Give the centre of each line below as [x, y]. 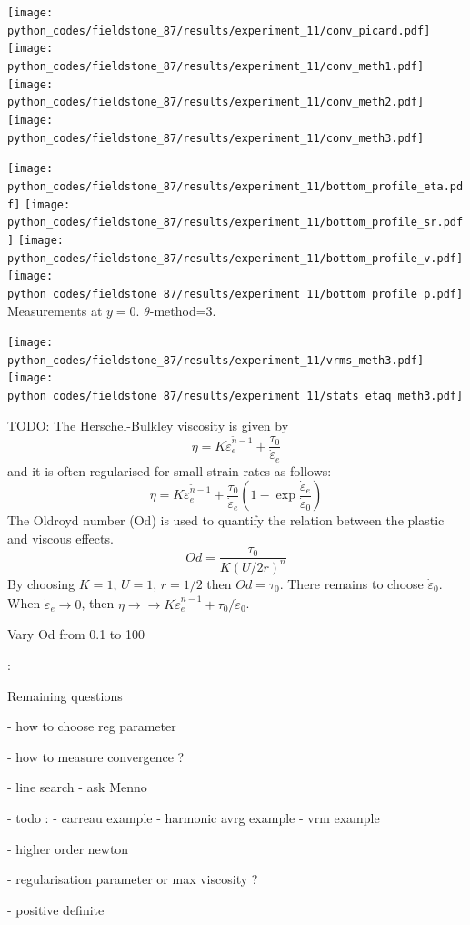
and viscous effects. [60, 538]
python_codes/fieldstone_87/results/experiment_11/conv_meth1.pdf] [216, 66]
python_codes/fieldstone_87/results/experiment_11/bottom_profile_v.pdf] [235, 258]
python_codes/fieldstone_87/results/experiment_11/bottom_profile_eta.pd [235, 186]
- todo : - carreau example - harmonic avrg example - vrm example [194, 817]
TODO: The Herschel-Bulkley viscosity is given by [148, 425]
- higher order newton [68, 848]
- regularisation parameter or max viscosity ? [133, 879]
